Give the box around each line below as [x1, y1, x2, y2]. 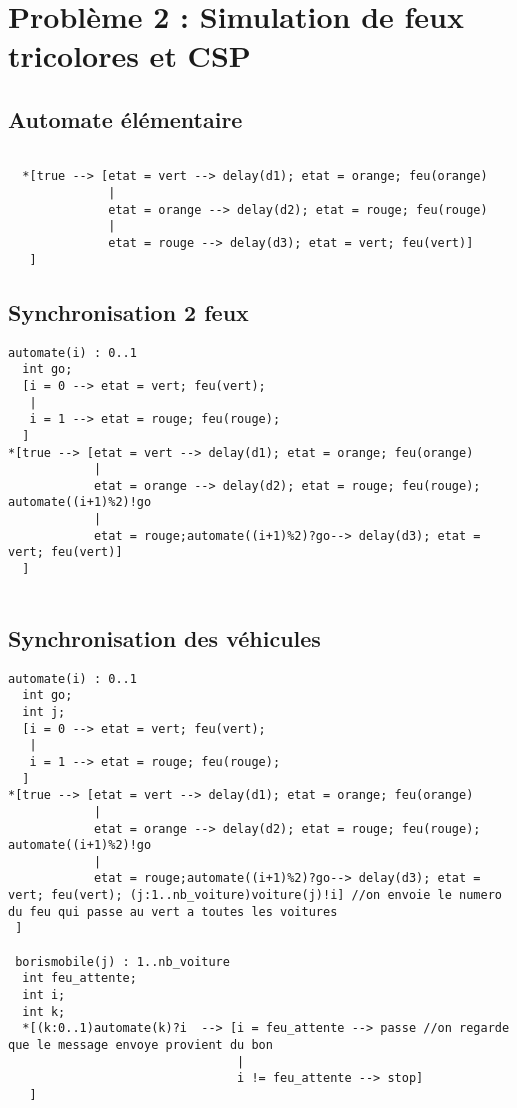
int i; [22, 988, 66, 1003]
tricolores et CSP [8, 35, 251, 76]
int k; [22, 1004, 66, 1019]
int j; [22, 704, 66, 719]
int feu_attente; [22, 971, 137, 986]
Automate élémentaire [8, 103, 243, 134]
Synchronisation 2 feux [8, 296, 249, 327]
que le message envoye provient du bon [8, 1038, 273, 1053]
